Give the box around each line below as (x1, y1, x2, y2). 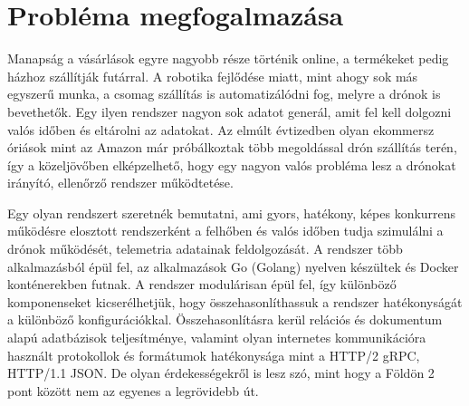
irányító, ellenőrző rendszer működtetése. (7, 173, 234, 192)
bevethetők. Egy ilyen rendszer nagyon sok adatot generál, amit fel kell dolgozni (7, 101, 452, 121)
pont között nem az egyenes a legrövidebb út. (7, 381, 259, 400)
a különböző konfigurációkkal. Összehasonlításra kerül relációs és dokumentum (7, 310, 443, 329)
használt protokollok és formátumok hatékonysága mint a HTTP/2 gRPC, (7, 345, 420, 364)
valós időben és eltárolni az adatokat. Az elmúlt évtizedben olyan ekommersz (7, 120, 435, 139)
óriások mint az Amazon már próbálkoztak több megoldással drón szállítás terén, (7, 138, 457, 157)
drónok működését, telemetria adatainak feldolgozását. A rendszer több (7, 239, 403, 258)
